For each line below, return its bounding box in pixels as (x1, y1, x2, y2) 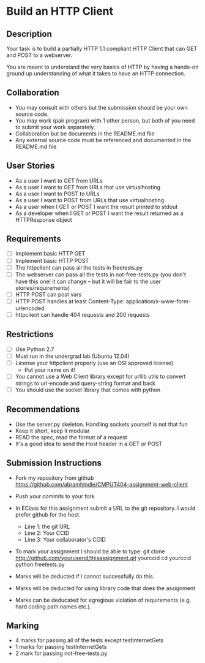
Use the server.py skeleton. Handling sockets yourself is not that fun (15, 420, 188, 428)
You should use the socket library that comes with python (15, 386, 161, 393)
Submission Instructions (6, 458, 102, 468)
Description (6, 29, 52, 39)
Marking (6, 621, 39, 631)
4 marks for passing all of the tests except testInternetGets (15, 637, 164, 644)
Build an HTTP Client (6, 4, 114, 18)
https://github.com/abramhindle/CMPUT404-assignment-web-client (15, 480, 188, 488)
